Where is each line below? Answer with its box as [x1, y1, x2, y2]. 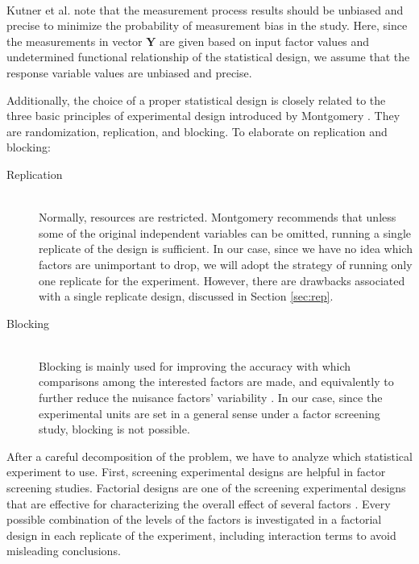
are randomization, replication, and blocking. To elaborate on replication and [6, 122, 388, 139]
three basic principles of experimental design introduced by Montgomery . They [6, 107, 400, 124]
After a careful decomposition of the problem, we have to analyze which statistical [6, 447, 413, 464]
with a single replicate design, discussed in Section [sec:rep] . [39, 288, 334, 305]
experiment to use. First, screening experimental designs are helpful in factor [6, 463, 386, 480]
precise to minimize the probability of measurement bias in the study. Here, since [6, 17, 408, 34]
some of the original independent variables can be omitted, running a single [39, 224, 411, 241]
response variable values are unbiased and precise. [6, 64, 252, 81]
